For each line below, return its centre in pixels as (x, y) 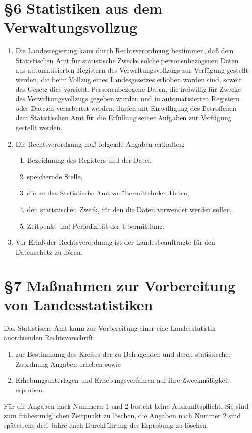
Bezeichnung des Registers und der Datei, (90, 160)
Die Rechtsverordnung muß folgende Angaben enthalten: (100, 143)
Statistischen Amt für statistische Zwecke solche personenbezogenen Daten (127, 60)
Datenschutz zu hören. (49, 251)
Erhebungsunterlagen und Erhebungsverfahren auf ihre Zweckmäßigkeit (122, 380)
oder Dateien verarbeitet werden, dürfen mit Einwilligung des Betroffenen (126, 108)
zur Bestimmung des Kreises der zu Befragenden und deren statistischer (123, 354)
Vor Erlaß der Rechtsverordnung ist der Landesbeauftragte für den (115, 242)
